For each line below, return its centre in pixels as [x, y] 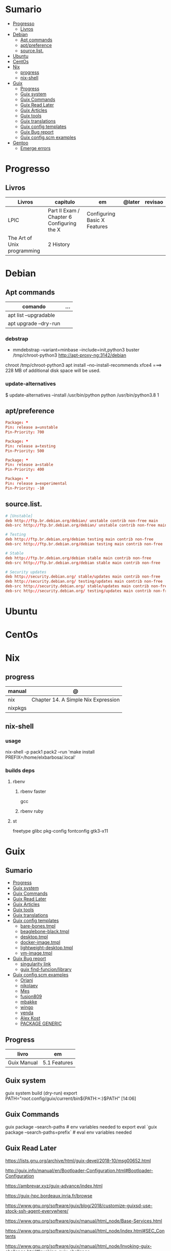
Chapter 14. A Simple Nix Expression [76, 700]
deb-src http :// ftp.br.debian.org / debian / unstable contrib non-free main [86, 526]
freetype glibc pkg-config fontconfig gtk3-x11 [60, 831]
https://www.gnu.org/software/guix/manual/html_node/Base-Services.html [84, 1221]
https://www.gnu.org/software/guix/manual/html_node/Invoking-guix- [78, 1246]
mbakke [28, 1002]
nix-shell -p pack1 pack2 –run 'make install [50, 752]
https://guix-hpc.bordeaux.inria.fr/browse [49, 1195]
